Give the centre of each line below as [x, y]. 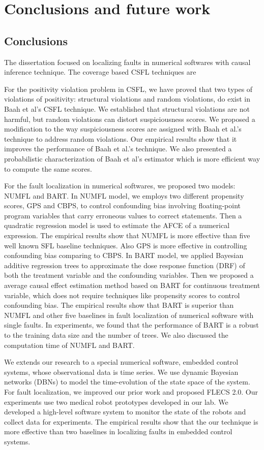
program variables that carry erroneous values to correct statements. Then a [123, 215]
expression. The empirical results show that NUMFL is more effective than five [127, 235]
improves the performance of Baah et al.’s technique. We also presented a [118, 149]
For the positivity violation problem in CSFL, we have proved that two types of [128, 89]
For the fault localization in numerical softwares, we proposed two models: [120, 186]
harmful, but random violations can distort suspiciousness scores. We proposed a [130, 119]
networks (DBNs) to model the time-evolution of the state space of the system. [127, 382]
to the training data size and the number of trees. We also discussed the [116, 335]
